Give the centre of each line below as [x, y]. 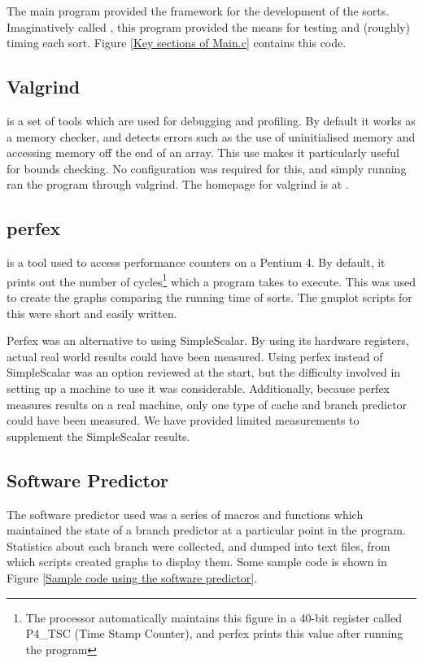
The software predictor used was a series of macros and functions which [185, 514]
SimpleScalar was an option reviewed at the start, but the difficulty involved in [204, 372]
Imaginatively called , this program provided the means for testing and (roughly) [208, 26]
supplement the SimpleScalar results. [98, 436]
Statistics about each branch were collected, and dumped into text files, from [198, 545]
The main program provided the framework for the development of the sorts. [198, 11]
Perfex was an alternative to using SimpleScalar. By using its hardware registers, [208, 340]
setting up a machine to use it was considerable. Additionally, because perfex [198, 388]
